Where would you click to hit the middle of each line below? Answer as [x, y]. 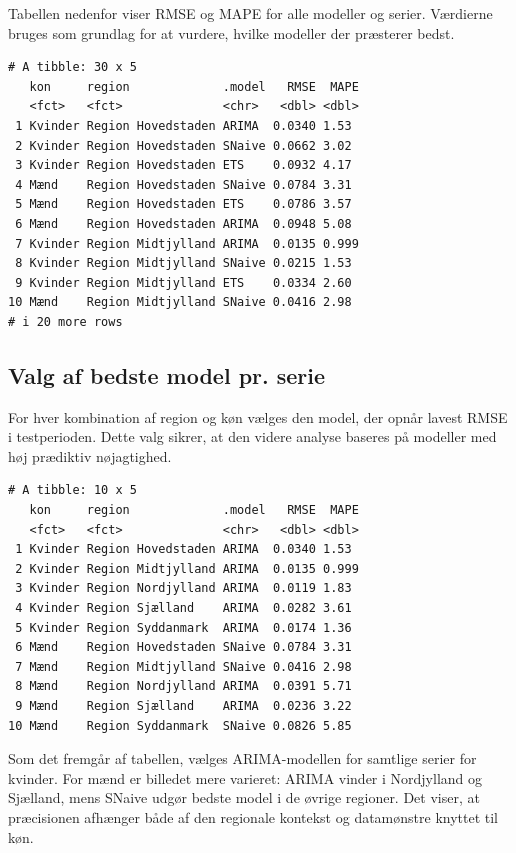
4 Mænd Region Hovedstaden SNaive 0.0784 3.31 [183, 184]
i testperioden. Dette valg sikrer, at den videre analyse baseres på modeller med [252, 436]
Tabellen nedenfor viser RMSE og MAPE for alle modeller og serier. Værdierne [250, 13]
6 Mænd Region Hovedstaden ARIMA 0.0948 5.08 [183, 223]
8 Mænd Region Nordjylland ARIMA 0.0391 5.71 [183, 686]
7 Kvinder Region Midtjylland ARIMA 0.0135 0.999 [187, 243]
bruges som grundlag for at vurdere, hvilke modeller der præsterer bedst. [231, 32]
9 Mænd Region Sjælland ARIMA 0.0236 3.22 [183, 706]
